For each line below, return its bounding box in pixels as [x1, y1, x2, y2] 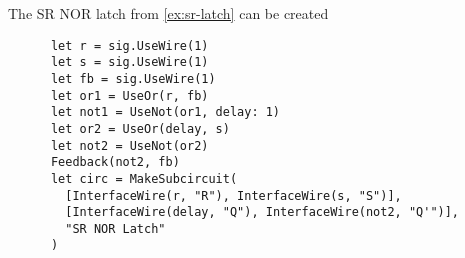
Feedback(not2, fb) [50, 155, 180, 170]
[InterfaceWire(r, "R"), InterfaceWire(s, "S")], [65, 188, 402, 203]
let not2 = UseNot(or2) [50, 138, 209, 153]
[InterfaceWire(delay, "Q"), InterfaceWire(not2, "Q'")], [65, 205, 460, 220]
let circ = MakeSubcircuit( [50, 171, 238, 186]
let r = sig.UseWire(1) [50, 38, 209, 53]
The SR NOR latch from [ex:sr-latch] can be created [8, 3, 329, 23]
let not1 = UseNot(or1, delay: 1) [50, 105, 281, 120]
